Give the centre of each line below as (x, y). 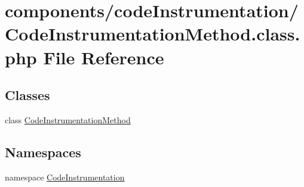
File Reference (104, 57)
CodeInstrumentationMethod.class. (153, 34)
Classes (27, 95)
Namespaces (43, 152)
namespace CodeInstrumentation (65, 177)
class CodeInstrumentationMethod (68, 119)
